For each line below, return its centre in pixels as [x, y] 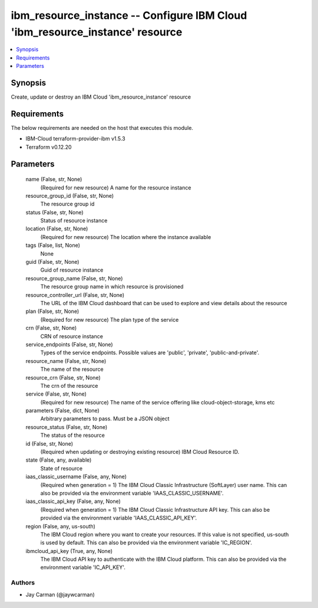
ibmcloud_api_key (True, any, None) [69, 551]
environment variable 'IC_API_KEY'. [83, 567]
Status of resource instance [74, 221]
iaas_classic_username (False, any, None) [76, 477]
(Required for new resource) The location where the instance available [126, 237]
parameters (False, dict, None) [62, 411]
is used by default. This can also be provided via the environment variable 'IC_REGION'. [146, 542]
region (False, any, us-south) [60, 526]
